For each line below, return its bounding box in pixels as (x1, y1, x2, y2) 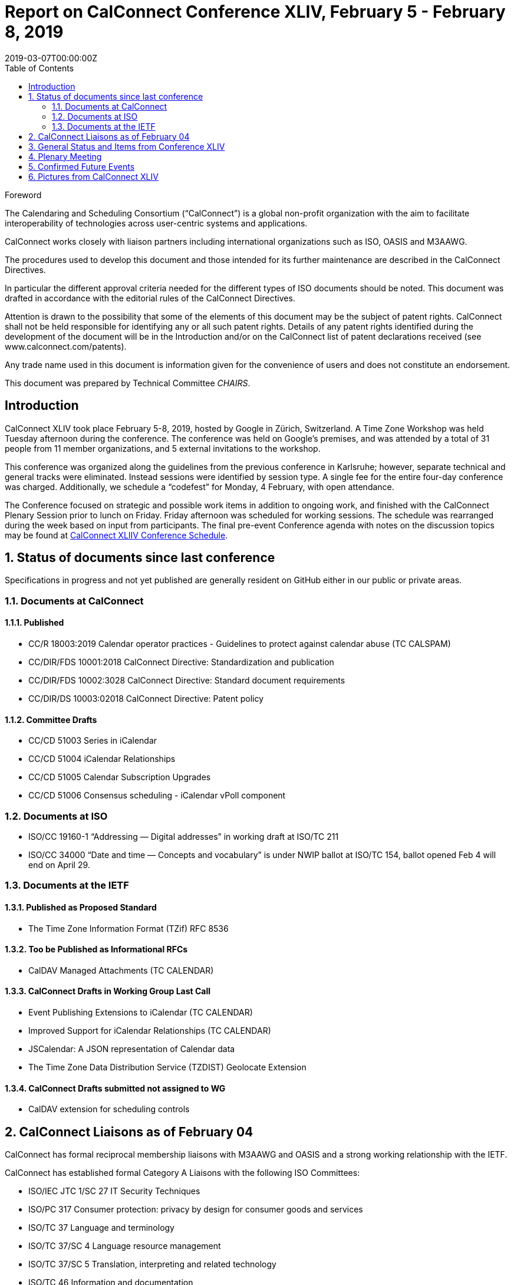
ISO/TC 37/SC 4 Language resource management (28, 1241, 221, 1251)
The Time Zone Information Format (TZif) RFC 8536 (28, 923, 229, 934)
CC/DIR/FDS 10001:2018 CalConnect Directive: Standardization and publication (28, 657, 334, 668)
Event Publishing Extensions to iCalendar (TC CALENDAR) (28, 1007, 253, 1018)
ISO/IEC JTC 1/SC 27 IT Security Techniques (28, 1186, 200, 1197)
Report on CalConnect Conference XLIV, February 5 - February (5, 2, 506, 22)
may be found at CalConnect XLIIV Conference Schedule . (5, 530, 228, 540)
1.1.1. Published (5, 617, 64, 628)
